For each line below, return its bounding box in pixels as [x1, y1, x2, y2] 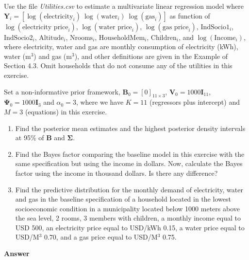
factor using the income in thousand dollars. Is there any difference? [15, 167, 218, 178]
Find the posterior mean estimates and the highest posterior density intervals [15, 123, 246, 133]
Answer [4, 248, 30, 259]
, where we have [76, 97, 124, 107]
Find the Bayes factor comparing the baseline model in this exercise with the [15, 149, 245, 159]
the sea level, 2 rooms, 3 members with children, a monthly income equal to [15, 213, 241, 223]
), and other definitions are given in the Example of [74, 51, 228, 61]
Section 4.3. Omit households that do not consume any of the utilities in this [4, 60, 232, 71]
